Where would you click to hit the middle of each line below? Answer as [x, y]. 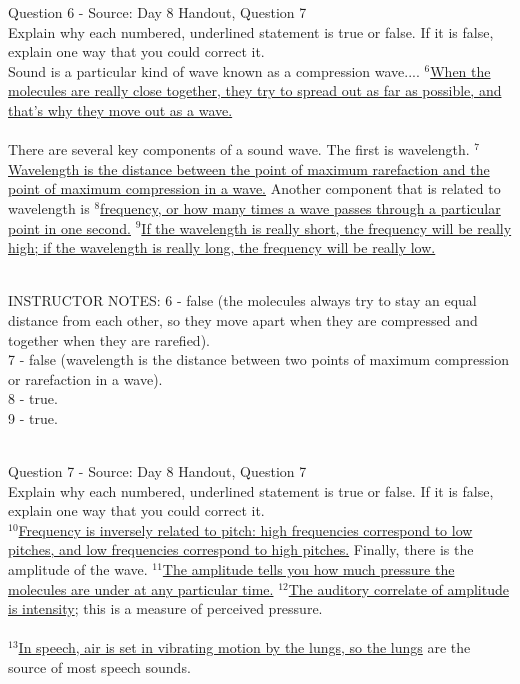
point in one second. [69, 227]
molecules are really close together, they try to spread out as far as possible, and [255, 90]
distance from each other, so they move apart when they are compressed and [243, 319]
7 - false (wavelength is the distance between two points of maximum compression [258, 359]
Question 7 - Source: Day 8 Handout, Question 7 [157, 471]
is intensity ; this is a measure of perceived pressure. [165, 608]
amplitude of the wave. [78, 569]
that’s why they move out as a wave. [120, 109]
